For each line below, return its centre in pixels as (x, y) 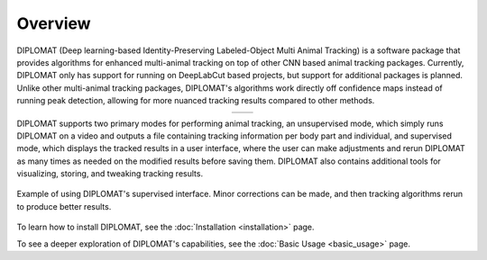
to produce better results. (64, 206)
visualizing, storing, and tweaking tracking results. (110, 174)
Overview (54, 23)
